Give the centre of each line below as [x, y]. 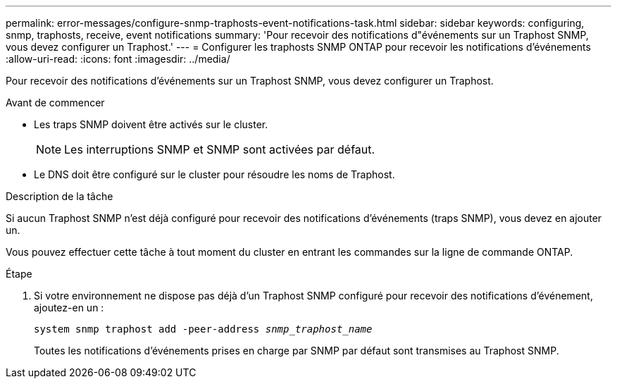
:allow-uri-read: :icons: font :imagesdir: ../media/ [118, 59]
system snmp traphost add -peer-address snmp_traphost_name [203, 329]
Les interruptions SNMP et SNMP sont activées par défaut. [220, 149]
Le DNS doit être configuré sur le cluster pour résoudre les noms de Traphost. [214, 174]
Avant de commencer [55, 103]
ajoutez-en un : [69, 308]
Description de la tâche [60, 196]
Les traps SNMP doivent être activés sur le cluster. [151, 124]
